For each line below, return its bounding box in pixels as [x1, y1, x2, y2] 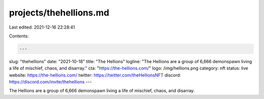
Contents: [9, 33, 29, 39]
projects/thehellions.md [9, 7, 110, 18]
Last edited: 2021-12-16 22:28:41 [9, 24, 75, 30]
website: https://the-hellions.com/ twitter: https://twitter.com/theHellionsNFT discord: [9, 72, 181, 78]
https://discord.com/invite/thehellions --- [9, 79, 92, 85]
